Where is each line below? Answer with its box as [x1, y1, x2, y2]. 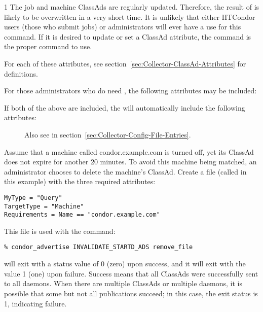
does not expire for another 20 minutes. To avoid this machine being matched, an [4, 156, 257, 167]
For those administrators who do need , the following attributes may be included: [4, 85, 257, 96]
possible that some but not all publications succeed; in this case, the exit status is [4, 288, 258, 298]
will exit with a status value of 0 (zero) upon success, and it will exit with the [4, 258, 246, 269]
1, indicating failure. [4, 298, 67, 308]
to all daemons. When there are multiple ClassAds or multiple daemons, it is [4, 278, 242, 289]
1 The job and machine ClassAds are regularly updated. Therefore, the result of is [4, 2, 259, 12]
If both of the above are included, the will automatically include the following [4, 102, 245, 113]
